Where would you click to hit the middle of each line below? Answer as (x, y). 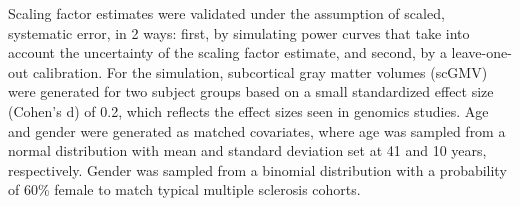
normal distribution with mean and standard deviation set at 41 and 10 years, (247, 150)
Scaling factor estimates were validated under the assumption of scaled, (226, 13)
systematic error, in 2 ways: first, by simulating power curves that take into (239, 32)
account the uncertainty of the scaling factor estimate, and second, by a (227, 52)
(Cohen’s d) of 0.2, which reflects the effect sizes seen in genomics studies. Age (248, 110)
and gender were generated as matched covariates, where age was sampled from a (257, 130)
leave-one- (481, 52)
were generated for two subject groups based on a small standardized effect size (251, 91)
